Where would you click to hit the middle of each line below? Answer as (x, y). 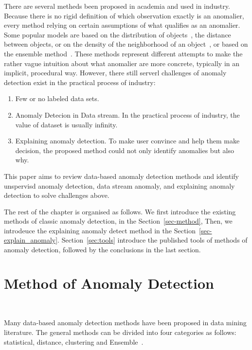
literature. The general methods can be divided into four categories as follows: (120, 332)
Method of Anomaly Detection (109, 283)
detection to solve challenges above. (57, 195)
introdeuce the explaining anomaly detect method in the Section (100, 230)
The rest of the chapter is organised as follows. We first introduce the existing (120, 211)
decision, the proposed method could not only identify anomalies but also (125, 150)
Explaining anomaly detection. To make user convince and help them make (127, 141)
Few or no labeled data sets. (57, 98)
